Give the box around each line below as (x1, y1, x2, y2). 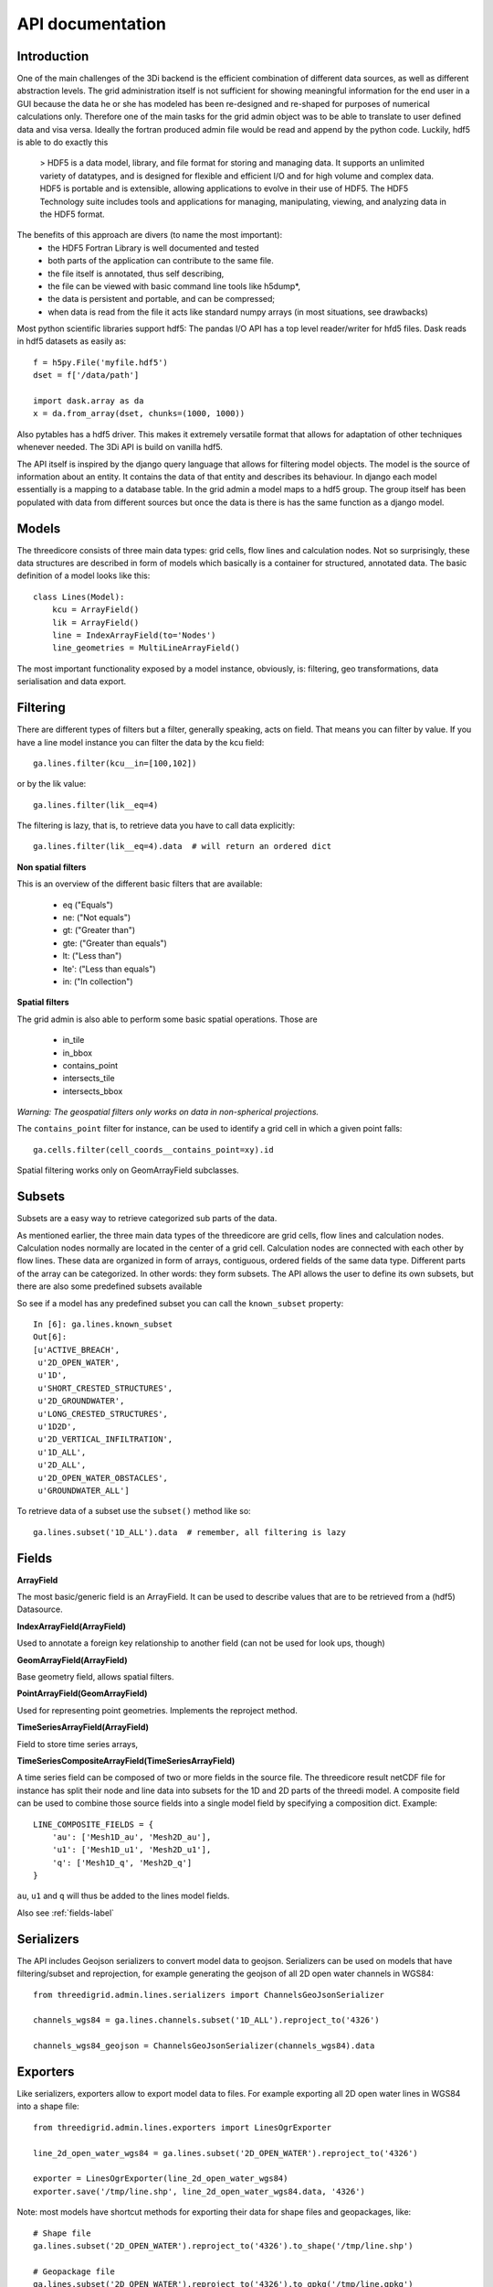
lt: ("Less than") (62, 950, 122, 961)
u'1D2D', (37, 1422, 77, 1432)
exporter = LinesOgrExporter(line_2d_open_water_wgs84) (33, 2174, 288, 2184)
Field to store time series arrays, (16, 1738, 139, 1749)
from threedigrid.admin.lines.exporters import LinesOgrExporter (33, 2122, 332, 2132)
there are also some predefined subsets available (16, 1281, 203, 1292)
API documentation (16, 14, 167, 34)
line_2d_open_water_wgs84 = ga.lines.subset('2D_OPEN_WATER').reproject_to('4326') (33, 2148, 419, 2158)
